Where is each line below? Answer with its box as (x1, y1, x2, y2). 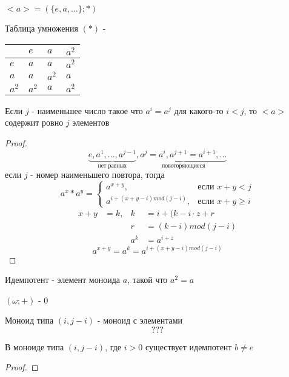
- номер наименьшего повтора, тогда (30, 168, 165, 181)
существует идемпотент (145, 340, 232, 353)
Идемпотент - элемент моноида (5, 273, 121, 286)
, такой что (127, 273, 168, 286)
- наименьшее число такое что (32, 104, 143, 117)
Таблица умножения (5, 22, 78, 34)
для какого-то (174, 104, 224, 117)
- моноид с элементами (97, 314, 183, 327)
